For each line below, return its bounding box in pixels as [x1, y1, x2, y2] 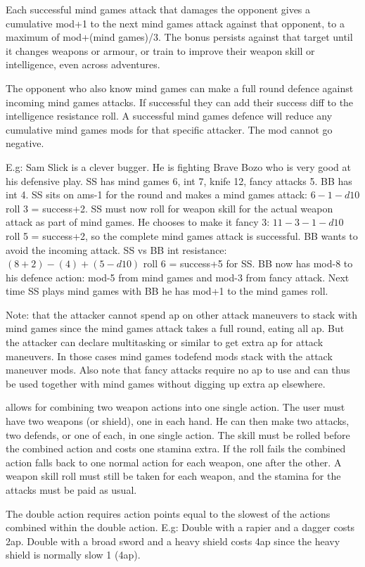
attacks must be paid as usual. [6, 483, 137, 497]
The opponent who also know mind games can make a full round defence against [6, 80, 354, 95]
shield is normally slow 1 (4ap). [6, 547, 141, 562]
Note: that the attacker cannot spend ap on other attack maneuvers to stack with [6, 307, 358, 321]
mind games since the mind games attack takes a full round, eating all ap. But [6, 321, 345, 336]
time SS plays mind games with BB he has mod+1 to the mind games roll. [6, 283, 328, 298]
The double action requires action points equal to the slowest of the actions [6, 506, 331, 521]
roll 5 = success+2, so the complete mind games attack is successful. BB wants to [6, 228, 358, 243]
